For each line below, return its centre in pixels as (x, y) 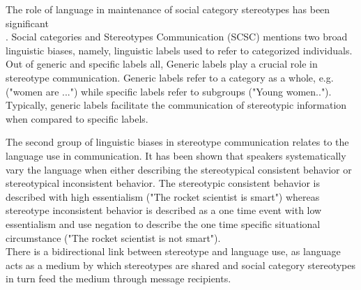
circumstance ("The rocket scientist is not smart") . (113, 237)
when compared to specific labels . (77, 118)
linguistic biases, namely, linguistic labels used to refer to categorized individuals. (179, 50)
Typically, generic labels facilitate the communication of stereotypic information (176, 105)
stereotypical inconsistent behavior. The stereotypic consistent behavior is (163, 183)
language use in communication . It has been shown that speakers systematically (176, 155)
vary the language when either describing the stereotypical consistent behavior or (179, 169)
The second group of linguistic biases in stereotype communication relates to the (177, 142)
